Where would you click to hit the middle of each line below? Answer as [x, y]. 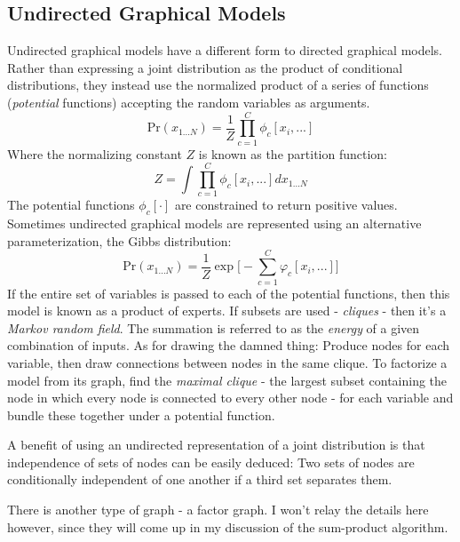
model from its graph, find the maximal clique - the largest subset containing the [227, 380]
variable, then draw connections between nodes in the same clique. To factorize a [227, 362]
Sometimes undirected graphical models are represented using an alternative [214, 223]
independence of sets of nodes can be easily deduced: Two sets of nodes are [211, 462]
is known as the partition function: [293, 153]
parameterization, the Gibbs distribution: [119, 240]
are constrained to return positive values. [286, 205]
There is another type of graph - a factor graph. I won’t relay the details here [218, 510]
